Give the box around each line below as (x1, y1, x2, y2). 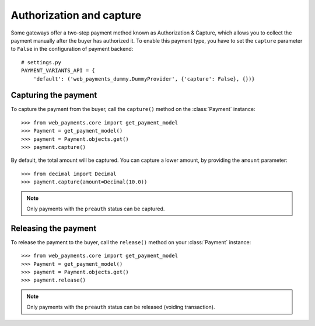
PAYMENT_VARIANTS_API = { (21, 67, 96, 74)
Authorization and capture (10, 9, 142, 22)
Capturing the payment (10, 91, 97, 100)
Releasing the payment (10, 223, 97, 233)
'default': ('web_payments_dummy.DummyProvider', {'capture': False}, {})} (33, 75, 255, 82)
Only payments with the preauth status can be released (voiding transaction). (26, 304, 215, 311)
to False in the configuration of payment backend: (10, 46, 134, 53)
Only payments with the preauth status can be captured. (26, 205, 165, 212)
